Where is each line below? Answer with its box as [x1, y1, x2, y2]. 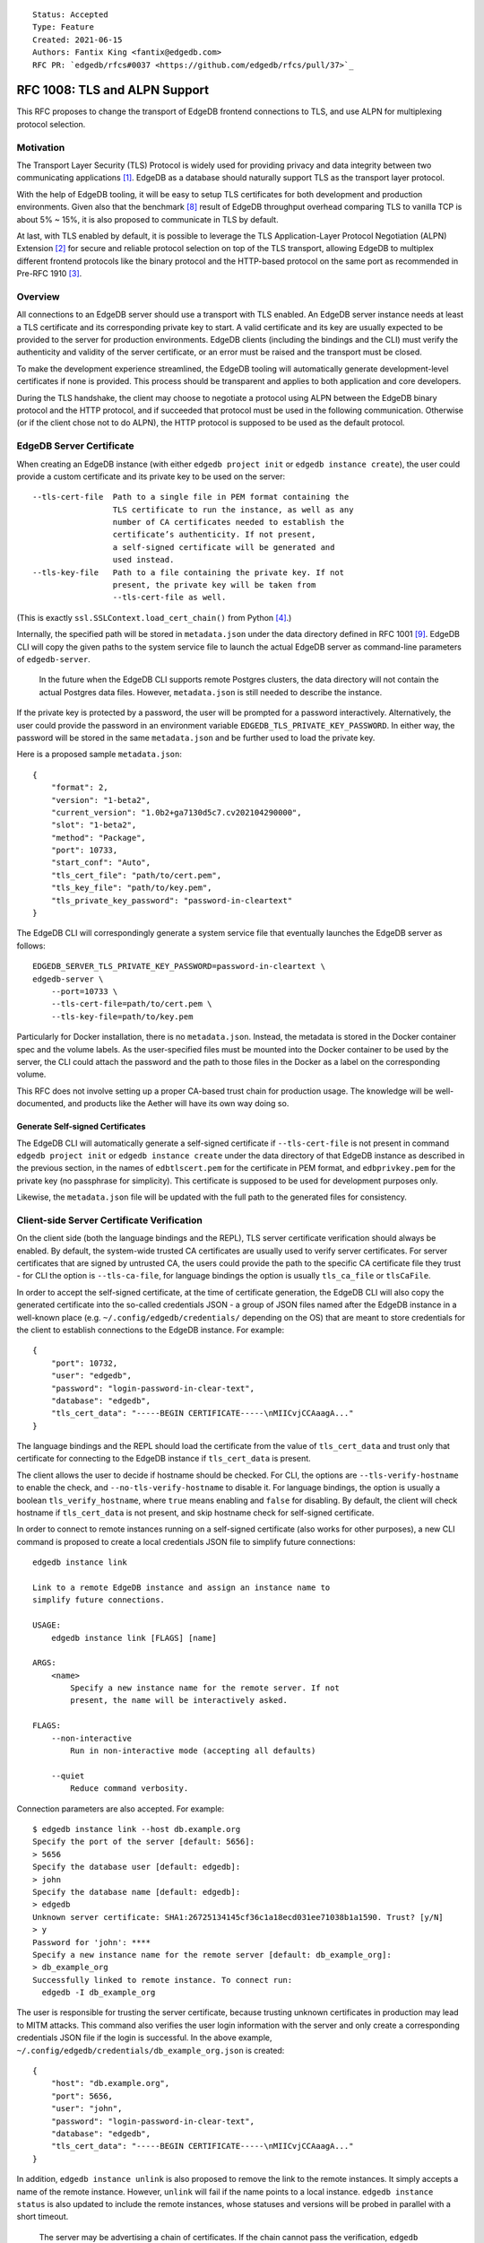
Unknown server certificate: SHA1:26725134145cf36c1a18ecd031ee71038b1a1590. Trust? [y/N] [32, 1912, 444, 1922]
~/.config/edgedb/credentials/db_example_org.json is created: [16, 2045, 285, 2055]
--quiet [50, 1770, 85, 1781]
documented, [16, 1098, 66, 1109]
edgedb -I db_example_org [41, 1987, 156, 1998]
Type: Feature [32, 22, 94, 32]
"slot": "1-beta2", [50, 820, 137, 830]
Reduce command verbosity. [70, 1784, 189, 1794]
